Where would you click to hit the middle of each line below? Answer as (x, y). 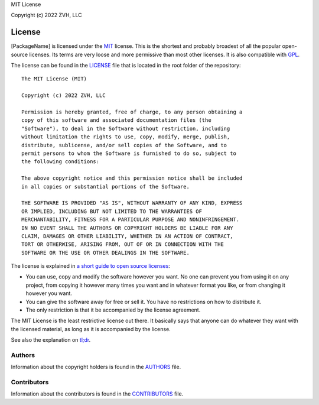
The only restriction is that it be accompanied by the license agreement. (113, 310)
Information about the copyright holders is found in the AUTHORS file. (96, 367)
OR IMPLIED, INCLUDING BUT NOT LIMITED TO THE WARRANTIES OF (112, 211)
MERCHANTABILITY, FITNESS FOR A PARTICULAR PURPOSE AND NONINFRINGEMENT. (131, 220)
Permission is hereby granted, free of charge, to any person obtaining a (132, 112)
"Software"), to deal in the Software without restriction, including (126, 128)
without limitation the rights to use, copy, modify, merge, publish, (126, 137)
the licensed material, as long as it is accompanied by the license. (91, 329)
